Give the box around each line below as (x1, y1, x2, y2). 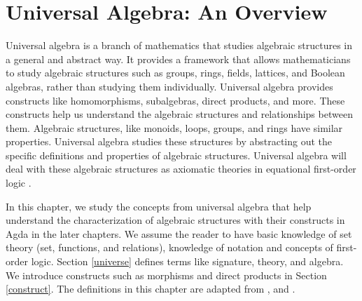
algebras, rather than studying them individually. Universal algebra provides (6, 79, 333, 93)
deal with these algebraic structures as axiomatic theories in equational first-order (6, 161, 356, 176)
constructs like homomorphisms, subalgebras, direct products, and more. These (6, 93, 345, 107)
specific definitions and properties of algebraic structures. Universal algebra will (6, 147, 347, 162)
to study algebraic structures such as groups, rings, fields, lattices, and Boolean (6, 65, 345, 80)
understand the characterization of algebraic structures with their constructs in (6, 213, 345, 227)
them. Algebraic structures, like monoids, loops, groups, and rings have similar (6, 120, 343, 135)
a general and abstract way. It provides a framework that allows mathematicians (6, 51, 351, 66)
